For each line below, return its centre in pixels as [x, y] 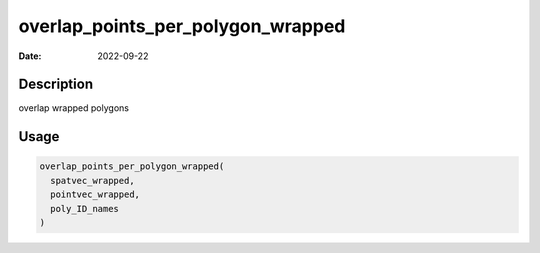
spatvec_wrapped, [92, 180]
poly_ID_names [85, 208]
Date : [30, 56]
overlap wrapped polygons [74, 108]
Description [56, 84]
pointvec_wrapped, [95, 194]
